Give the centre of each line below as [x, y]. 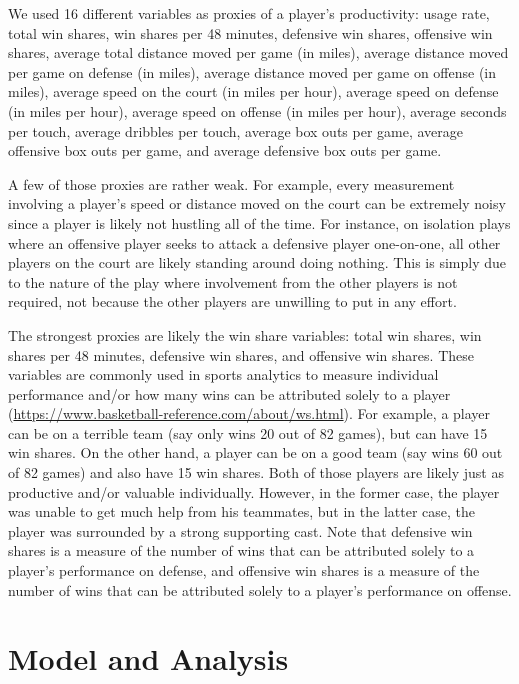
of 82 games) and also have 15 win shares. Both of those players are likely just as [256, 472]
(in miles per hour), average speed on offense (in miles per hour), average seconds [257, 110]
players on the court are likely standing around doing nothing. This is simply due [257, 262]
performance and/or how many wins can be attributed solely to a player [229, 393]
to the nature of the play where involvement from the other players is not [233, 281]
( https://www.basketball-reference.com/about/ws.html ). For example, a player [249, 413]
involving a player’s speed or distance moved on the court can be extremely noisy [257, 203]
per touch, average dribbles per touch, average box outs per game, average [236, 130]
